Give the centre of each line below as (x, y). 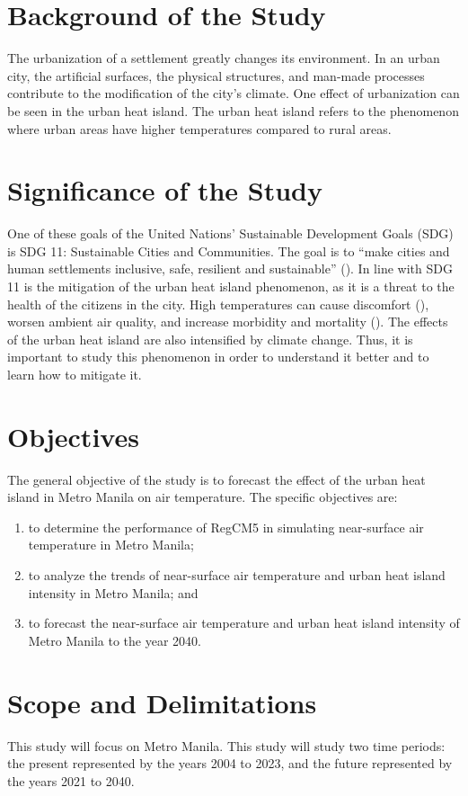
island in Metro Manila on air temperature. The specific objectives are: (203, 497)
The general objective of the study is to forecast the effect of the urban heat (216, 479)
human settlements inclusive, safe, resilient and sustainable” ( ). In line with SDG (230, 268)
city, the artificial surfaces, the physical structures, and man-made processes (216, 75)
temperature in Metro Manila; (111, 545)
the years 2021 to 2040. (71, 780)
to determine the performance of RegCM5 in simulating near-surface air (226, 527)
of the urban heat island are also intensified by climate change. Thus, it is (210, 339)
